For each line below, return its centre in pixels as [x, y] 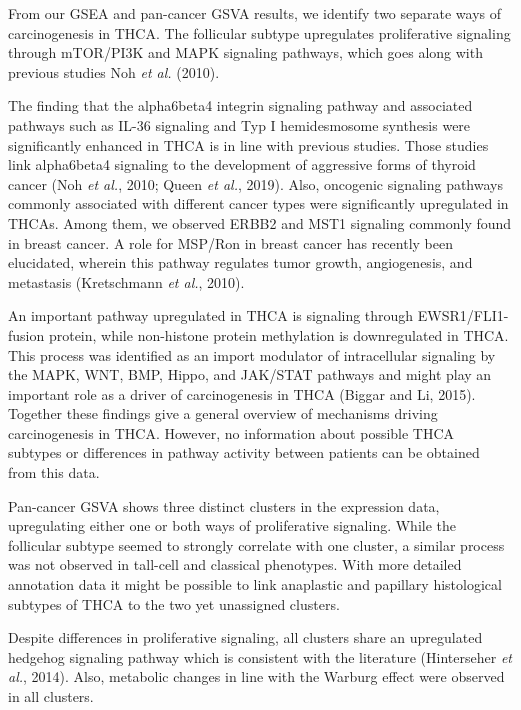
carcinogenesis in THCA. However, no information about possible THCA [231, 432]
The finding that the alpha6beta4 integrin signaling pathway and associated [240, 105]
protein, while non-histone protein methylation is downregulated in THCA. [278, 334]
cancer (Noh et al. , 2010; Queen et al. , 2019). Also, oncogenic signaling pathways [255, 183]
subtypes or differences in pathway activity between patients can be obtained [244, 452]
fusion [26, 334]
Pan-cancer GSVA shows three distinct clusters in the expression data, [224, 505]
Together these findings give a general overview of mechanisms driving [223, 413]
